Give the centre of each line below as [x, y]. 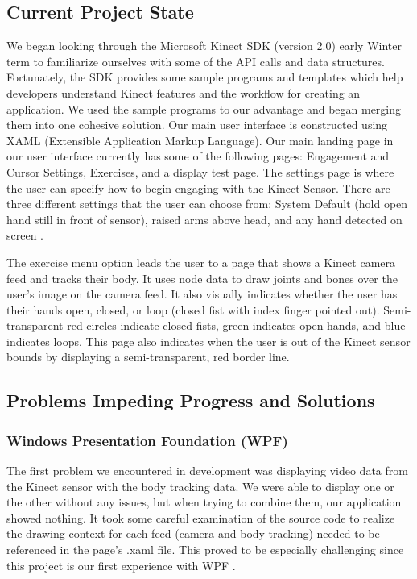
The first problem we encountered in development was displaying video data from [207, 471]
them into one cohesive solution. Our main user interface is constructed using [197, 125]
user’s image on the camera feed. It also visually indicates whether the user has [202, 294]
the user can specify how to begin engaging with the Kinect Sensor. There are [198, 187]
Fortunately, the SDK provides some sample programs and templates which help [205, 77]
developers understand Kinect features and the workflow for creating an [184, 92]
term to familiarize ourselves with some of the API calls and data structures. [196, 61]
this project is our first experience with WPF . [121, 565]
